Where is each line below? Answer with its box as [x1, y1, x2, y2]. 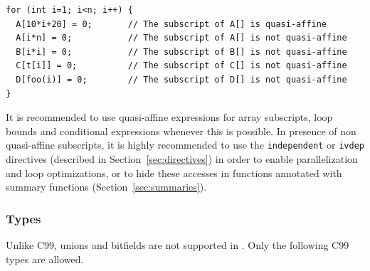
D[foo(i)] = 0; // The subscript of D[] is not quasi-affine [16, 74, 347, 85]
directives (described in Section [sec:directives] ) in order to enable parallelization [6, 152, 358, 166]
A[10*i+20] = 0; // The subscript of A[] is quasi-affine [16, 18, 327, 29]
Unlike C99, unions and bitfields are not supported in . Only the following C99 [6, 238, 349, 252]
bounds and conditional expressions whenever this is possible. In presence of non [6, 123, 356, 138]
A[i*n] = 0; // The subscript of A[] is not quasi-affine [16, 33, 347, 43]
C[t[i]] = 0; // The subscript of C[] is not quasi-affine [16, 60, 347, 71]
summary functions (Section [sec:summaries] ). [6, 179, 207, 194]
